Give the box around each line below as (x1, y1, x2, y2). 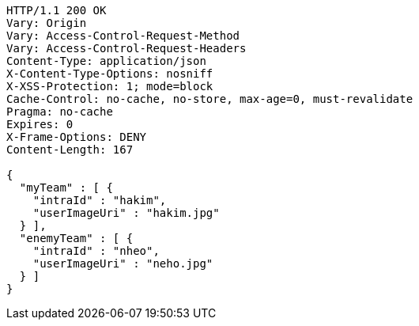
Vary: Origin (6, 17, 87, 29)
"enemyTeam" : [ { (19, 232, 134, 244)
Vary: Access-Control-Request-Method (6, 29, 240, 42)
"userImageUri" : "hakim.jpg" (32, 207, 220, 219)
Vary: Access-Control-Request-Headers (6, 42, 247, 55)
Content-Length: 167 (6, 143, 134, 156)
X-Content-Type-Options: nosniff (6, 67, 213, 80)
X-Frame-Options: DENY (6, 131, 147, 143)
